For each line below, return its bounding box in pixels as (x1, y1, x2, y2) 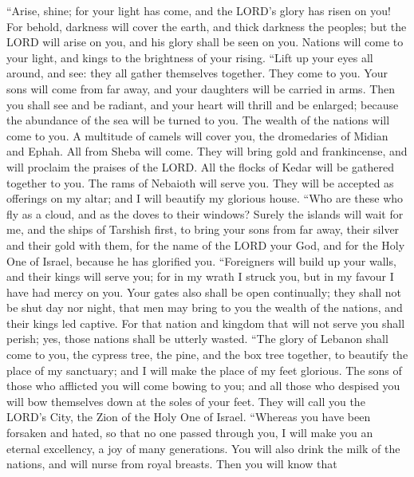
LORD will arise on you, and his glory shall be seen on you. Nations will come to (6, 34, 404, 50)
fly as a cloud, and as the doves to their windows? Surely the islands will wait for (6, 205, 404, 222)
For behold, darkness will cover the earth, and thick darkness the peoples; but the (6, 18, 407, 34)
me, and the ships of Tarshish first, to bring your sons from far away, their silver (6, 221, 400, 238)
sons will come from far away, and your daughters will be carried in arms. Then (6, 80, 396, 97)
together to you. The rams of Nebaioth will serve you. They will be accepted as (6, 174, 394, 191)
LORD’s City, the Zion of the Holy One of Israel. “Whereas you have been (6, 408, 371, 425)
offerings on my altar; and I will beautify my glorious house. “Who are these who (6, 190, 404, 207)
